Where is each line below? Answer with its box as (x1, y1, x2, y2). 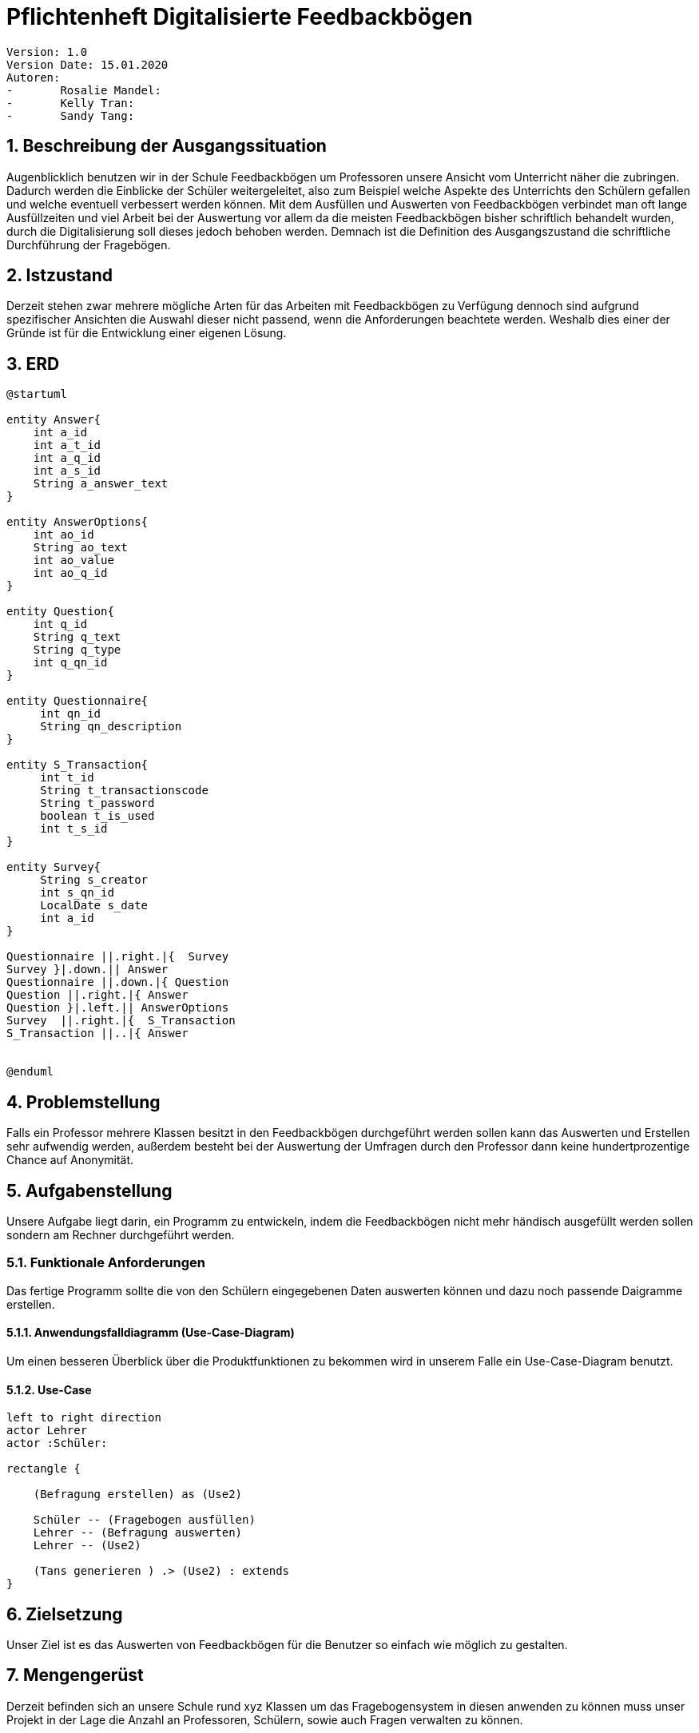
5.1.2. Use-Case (6, 1382, 92, 1397)
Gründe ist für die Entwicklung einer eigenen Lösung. (6, 326, 287, 340)
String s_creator (40, 873, 149, 887)
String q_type (33, 643, 121, 657)
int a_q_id (33, 451, 101, 465)
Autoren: (6, 70, 61, 84)
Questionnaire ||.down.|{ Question (6, 976, 229, 989)
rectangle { (6, 1462, 81, 1476)
